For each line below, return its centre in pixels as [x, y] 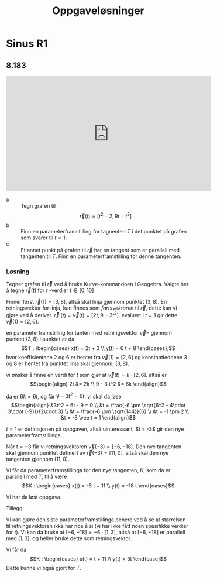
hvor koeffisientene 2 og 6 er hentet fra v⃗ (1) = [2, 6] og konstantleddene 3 [97, 357]
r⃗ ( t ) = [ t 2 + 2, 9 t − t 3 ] [106, 216]
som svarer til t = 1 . [44, 238]
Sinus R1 [27, 44]
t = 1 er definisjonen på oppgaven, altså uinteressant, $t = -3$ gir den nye [95, 429]
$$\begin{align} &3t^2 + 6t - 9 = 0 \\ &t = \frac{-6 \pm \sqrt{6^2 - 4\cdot [98, 406]
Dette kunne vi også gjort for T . [44, 568]
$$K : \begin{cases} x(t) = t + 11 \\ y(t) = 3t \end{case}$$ [98, 559]
